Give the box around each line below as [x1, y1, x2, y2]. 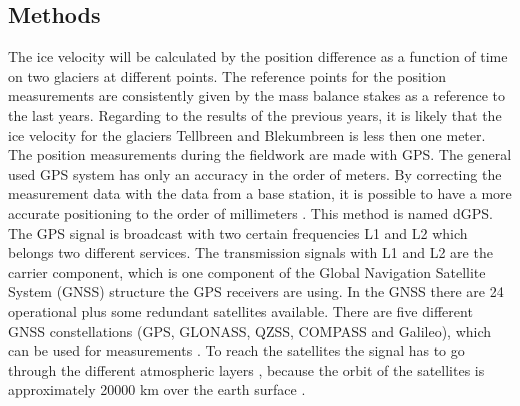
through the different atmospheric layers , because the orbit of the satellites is [8, 359, 485, 380]
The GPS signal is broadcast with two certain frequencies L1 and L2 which [8, 222, 468, 243]
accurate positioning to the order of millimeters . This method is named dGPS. [8, 202, 493, 223]
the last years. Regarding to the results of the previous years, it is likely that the [8, 104, 502, 125]
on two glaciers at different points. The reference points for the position [8, 65, 446, 86]
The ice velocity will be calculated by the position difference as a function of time [8, 46, 508, 67]
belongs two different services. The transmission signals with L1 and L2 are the [8, 242, 493, 263]
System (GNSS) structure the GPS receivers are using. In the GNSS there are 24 [8, 281, 504, 302]
